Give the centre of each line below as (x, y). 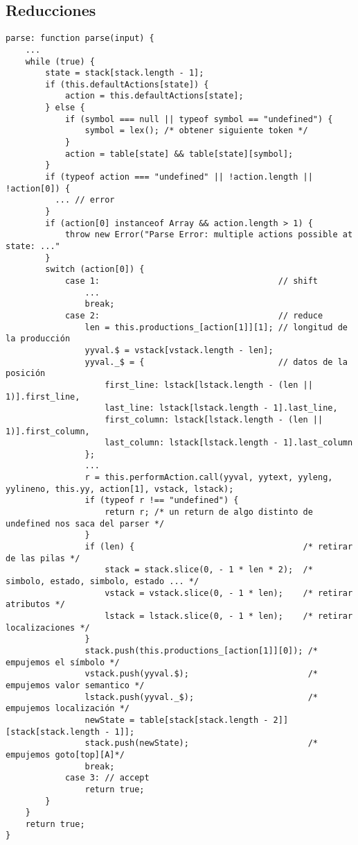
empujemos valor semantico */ (75, 685)
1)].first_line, (43, 396)
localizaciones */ (48, 628)
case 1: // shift (191, 281)
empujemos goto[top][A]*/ (65, 754)
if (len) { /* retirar (219, 547)
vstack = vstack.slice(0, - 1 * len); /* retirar (229, 593)
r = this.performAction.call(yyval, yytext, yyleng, (209, 478)
